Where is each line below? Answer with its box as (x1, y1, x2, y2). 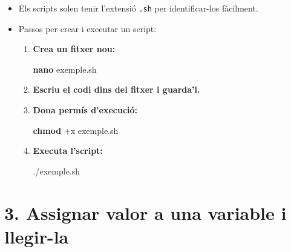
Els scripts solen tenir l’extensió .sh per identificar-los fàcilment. (18, 2, 258, 14)
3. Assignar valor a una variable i (4, 200, 287, 225)
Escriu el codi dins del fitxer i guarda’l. (33, 83, 200, 96)
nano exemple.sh (33, 62, 97, 75)
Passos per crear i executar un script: (18, 22, 157, 35)
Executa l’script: (33, 144, 103, 157)
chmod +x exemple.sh (33, 124, 119, 136)
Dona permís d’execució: (33, 104, 138, 116)
